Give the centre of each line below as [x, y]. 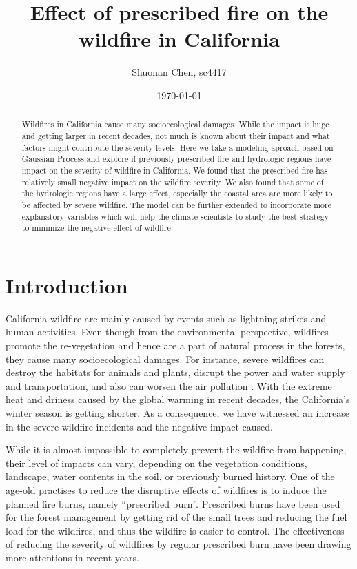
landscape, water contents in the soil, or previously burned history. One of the [170, 476]
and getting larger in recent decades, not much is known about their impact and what [176, 135]
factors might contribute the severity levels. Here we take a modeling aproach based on [177, 147]
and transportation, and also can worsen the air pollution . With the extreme [169, 385]
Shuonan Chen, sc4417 [179, 72]
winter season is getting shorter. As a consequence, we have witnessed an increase [177, 412]
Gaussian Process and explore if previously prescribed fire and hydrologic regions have [176, 159]
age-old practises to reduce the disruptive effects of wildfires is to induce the [166, 489]
